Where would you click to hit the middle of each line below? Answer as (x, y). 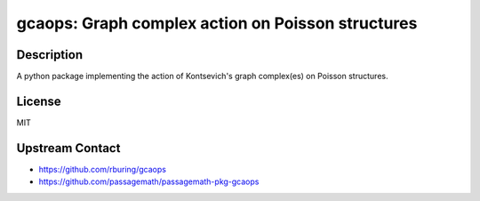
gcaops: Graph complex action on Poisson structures (217, 23)
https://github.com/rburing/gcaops (102, 169)
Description (50, 55)
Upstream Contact (68, 148)
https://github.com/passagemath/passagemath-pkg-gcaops (149, 181)
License (39, 101)
